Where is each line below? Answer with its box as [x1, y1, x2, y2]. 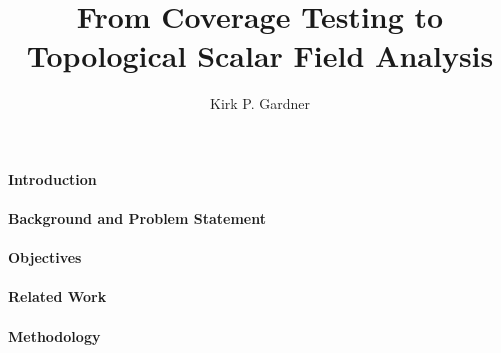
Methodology [8, 325, 101, 346]
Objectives [8, 247, 82, 268]
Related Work [8, 286, 107, 307]
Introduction [8, 168, 97, 189]
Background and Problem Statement [8, 208, 266, 229]
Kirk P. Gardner [209, 93, 310, 114]
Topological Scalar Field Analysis [26, 35, 494, 76]
